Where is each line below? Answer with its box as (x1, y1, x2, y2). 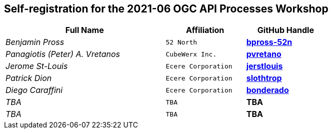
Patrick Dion (5, 73, 52, 83)
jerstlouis (246, 61, 283, 71)
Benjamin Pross (5, 37, 64, 47)
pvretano (246, 49, 281, 59)
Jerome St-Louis (5, 61, 68, 71)
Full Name (65, 25, 104, 35)
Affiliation (185, 25, 224, 35)
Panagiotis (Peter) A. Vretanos (5, 49, 120, 59)
